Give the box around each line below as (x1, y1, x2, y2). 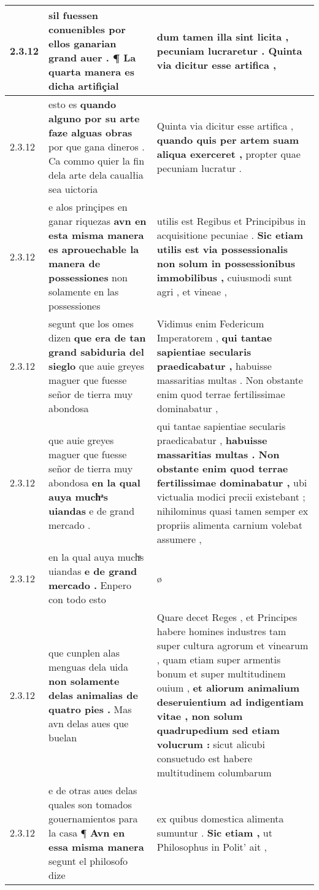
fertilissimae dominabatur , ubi (156, 475, 307, 490)
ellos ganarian (48, 36, 117, 50)
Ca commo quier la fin (48, 154, 145, 168)
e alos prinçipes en (48, 200, 128, 214)
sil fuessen (48, 8, 99, 22)
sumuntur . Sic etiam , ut (156, 826, 272, 840)
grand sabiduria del (48, 345, 144, 359)
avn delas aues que (48, 716, 129, 730)
